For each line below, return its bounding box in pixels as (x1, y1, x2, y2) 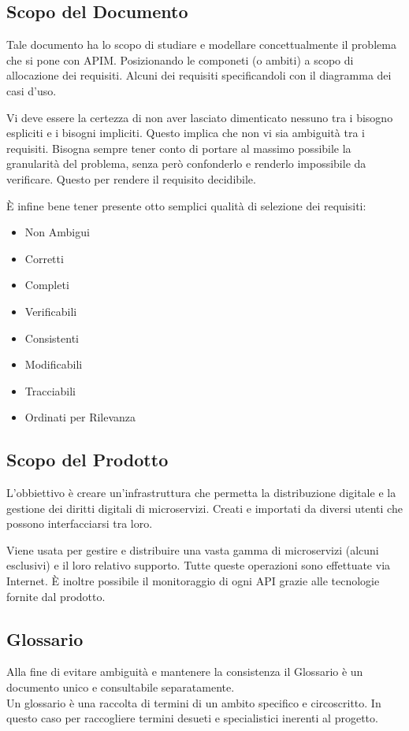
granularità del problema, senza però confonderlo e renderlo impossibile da (6, 155, 366, 172)
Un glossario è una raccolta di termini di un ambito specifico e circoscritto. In (6, 694, 381, 711)
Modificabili (24, 356, 83, 373)
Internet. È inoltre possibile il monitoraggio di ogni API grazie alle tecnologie (6, 573, 380, 589)
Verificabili (24, 302, 77, 319)
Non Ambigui (24, 224, 90, 240)
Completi (24, 276, 69, 293)
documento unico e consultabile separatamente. (6, 679, 235, 696)
